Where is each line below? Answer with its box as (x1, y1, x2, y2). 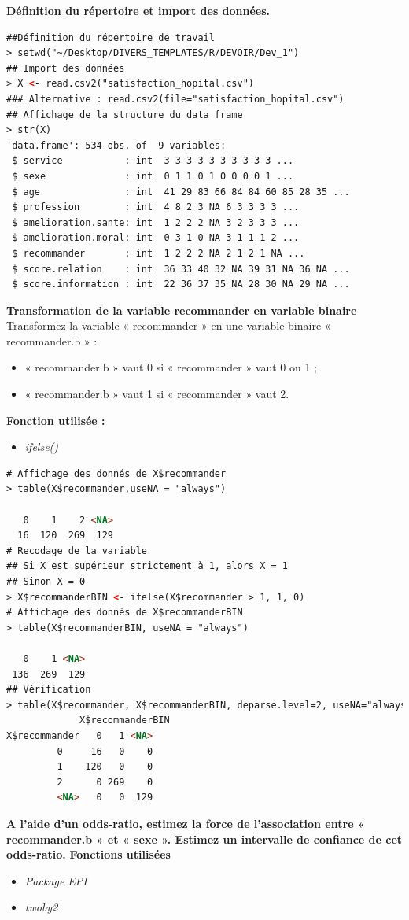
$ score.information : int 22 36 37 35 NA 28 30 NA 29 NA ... (12, 279, 350, 290)
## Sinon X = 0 (6, 576, 86, 587)
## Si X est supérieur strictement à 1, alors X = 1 (6, 560, 288, 572)
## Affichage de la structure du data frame (6, 109, 243, 120)
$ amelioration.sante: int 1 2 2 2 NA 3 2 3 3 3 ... (12, 216, 300, 228)
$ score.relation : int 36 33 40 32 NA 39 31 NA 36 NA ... (12, 263, 350, 275)
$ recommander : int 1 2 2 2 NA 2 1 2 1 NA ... (12, 247, 305, 259)
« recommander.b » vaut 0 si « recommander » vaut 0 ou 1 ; (24, 359, 318, 375)
